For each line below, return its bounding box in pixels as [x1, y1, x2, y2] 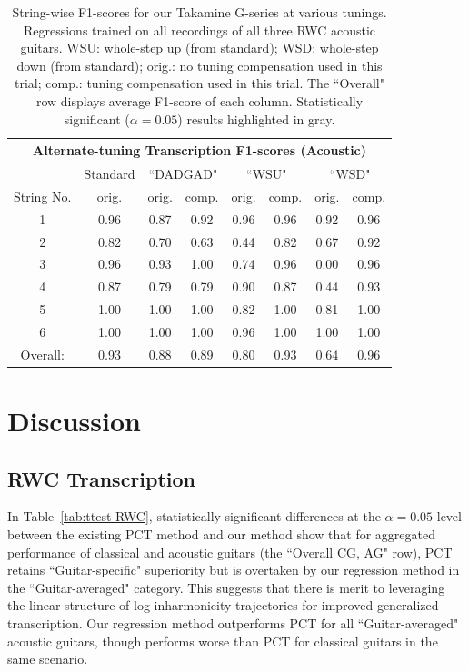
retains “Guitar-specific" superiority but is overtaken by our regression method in [7, 560, 460, 579]
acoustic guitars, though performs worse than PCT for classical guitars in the [7, 631, 438, 650]
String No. [14, 186, 72, 205]
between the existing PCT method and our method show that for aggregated [7, 525, 436, 544]
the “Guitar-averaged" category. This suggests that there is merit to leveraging [7, 577, 445, 597]
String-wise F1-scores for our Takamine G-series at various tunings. [12, 3, 387, 21]
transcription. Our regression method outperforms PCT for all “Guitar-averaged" [7, 613, 459, 632]
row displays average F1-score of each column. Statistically [35, 91, 364, 110]
